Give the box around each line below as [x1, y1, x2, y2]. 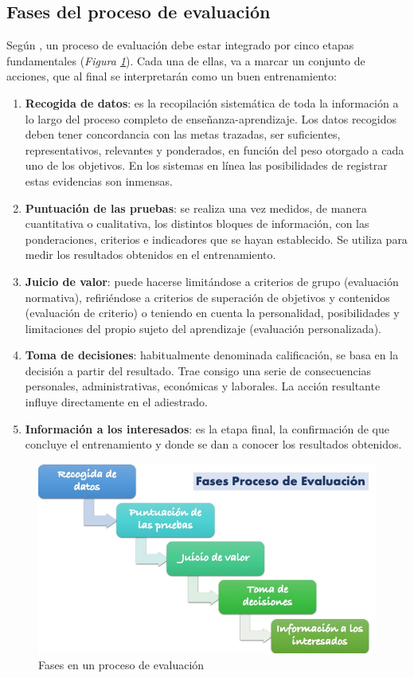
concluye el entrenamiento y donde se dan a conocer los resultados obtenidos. [25, 436, 402, 453]
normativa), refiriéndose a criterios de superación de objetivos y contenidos [25, 288, 390, 305]
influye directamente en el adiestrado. [25, 394, 209, 410]
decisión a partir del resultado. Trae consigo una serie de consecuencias [25, 362, 372, 378]
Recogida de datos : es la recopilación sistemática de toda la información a [25, 94, 399, 111]
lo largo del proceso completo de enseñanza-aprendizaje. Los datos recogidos [25, 110, 396, 127]
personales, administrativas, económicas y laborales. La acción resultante [25, 378, 381, 394]
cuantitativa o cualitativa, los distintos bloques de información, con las [25, 215, 369, 232]
